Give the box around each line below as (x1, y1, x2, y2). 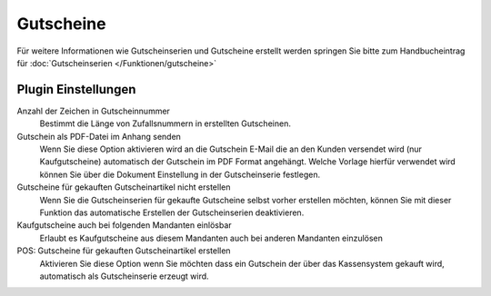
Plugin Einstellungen (16, 82, 136, 97)
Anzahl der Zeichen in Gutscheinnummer (16, 105, 170, 116)
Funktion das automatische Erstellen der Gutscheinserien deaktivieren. (39, 207, 305, 218)
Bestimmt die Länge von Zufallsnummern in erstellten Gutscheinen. (39, 118, 291, 129)
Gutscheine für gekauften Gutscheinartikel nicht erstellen (16, 182, 231, 192)
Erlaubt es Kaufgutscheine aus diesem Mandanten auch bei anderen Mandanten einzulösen (39, 232, 384, 243)
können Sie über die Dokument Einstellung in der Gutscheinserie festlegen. (39, 169, 321, 180)
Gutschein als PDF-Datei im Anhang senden (16, 131, 182, 142)
